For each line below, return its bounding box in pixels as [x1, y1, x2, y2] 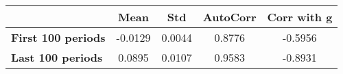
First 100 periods [11, 29, 106, 45]
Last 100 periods [11, 49, 103, 65]
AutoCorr [202, 9, 257, 25]
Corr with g [267, 9, 333, 25]
